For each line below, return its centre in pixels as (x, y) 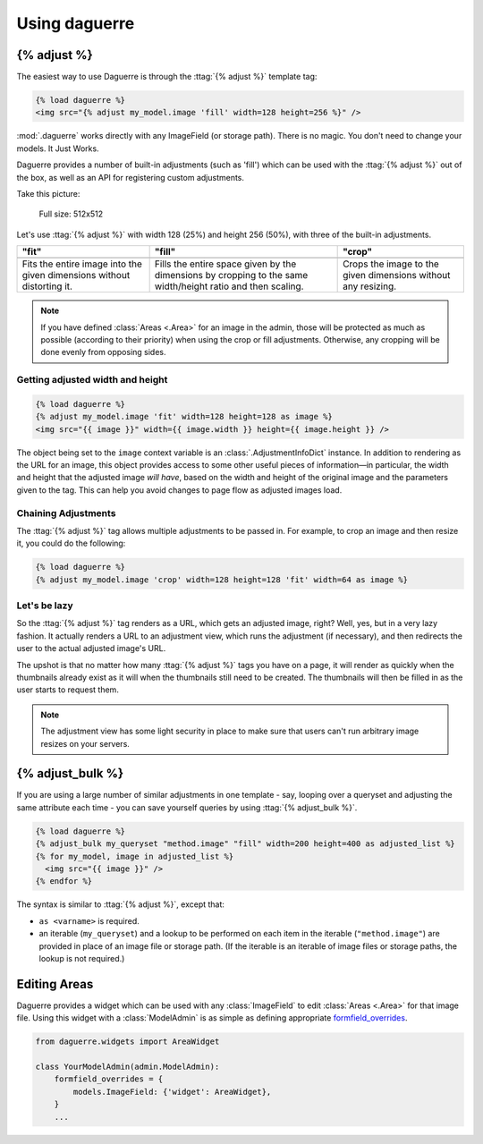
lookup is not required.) (82, 958)
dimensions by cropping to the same (231, 275)
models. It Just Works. (58, 148)
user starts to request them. (68, 690)
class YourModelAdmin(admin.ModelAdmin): (127, 1067)
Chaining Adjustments (66, 513)
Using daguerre (76, 23)
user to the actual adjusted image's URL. (91, 648)
